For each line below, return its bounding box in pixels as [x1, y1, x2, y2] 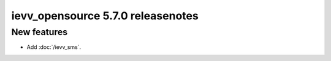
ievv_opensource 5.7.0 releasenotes [11, 9, 199, 22]
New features [11, 27, 68, 37]
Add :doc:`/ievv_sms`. [26, 43, 82, 51]
